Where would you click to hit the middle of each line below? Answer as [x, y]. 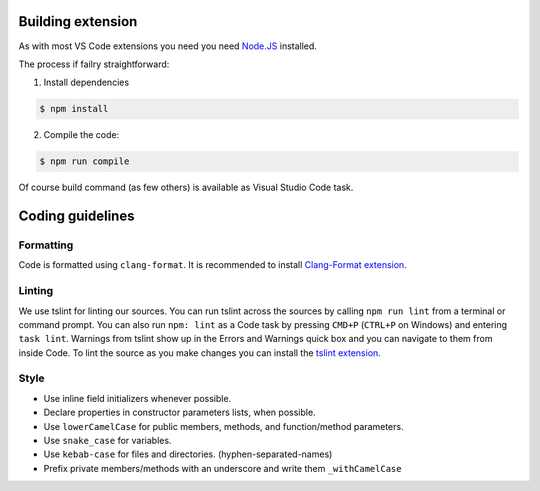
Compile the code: [81, 135]
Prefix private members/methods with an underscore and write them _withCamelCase [222, 468]
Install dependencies [86, 82]
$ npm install [74, 109]
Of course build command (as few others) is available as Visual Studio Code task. [186, 187]
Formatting [46, 245]
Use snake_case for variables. [107, 441]
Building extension [78, 21]
